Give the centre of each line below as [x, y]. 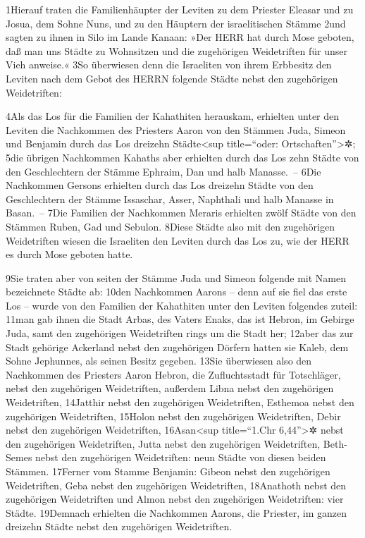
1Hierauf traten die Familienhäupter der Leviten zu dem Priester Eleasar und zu [180, 9]
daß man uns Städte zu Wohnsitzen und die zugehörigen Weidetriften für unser [177, 50]
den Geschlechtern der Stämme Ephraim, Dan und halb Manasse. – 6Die [163, 171]
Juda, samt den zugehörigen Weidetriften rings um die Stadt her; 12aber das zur [180, 333]
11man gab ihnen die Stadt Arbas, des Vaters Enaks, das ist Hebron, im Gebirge [180, 319]
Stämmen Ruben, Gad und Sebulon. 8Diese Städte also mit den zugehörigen [170, 226]
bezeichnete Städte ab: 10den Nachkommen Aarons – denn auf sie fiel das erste [177, 292]
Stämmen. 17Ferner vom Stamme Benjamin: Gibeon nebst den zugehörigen [168, 471]
